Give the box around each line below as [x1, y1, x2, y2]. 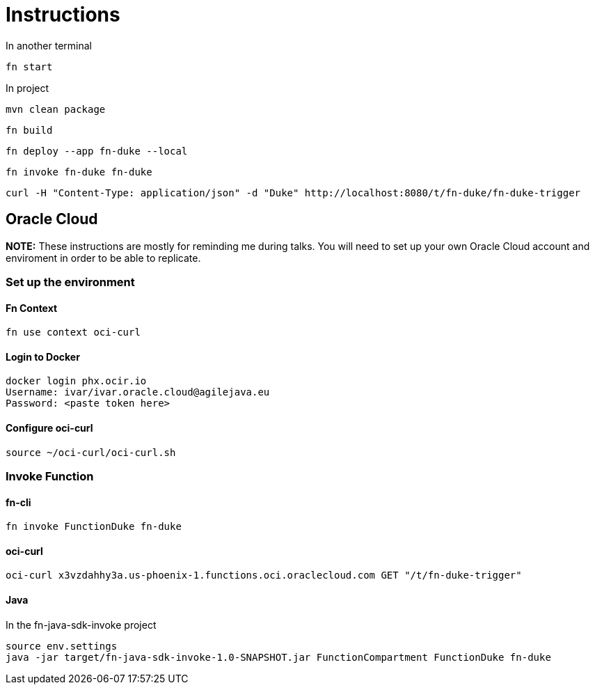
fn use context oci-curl [6, 327, 141, 338]
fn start [6, 61, 53, 72]
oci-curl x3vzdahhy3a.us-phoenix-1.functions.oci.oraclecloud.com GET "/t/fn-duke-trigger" [6, 570, 522, 581]
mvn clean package [6, 103, 106, 115]
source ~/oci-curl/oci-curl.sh [6, 446, 176, 458]
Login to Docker [6, 350, 80, 363]
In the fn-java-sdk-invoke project [6, 618, 157, 631]
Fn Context [6, 301, 58, 314]
